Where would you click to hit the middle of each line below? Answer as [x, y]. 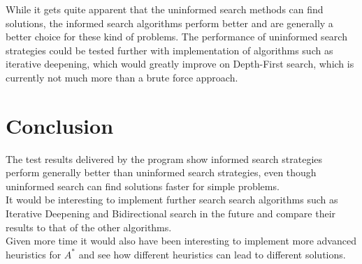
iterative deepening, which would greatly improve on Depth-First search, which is [180, 64]
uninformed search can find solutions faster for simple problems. [143, 186]
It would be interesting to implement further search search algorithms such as [172, 200]
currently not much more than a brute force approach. [122, 77]
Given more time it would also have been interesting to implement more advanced [181, 241]
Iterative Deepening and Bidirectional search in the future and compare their [171, 213]
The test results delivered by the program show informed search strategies [164, 158]
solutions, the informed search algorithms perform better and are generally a [169, 23]
